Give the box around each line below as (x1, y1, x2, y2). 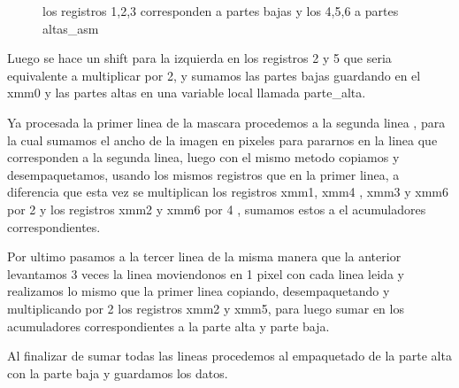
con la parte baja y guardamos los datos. (7, 363, 228, 382)
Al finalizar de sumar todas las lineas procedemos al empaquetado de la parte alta (7, 346, 452, 365)
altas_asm (42, 19, 99, 37)
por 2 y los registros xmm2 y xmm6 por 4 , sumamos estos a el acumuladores (7, 199, 426, 218)
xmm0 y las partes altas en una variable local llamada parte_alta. (7, 83, 366, 102)
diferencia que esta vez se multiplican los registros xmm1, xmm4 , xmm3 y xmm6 (7, 182, 448, 201)
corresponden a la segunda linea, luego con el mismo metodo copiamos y (7, 148, 400, 167)
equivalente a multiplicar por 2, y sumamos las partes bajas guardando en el (7, 66, 421, 84)
